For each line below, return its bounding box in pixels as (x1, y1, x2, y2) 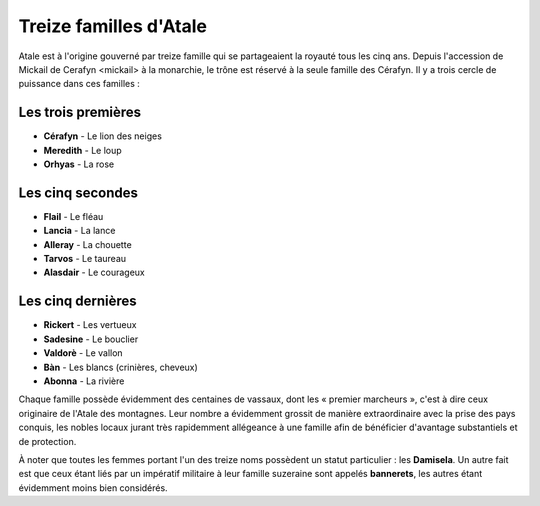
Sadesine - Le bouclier (43, 333, 139, 345)
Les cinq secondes (18, 184, 139, 201)
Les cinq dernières (18, 293, 137, 310)
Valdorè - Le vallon (43, 347, 124, 359)
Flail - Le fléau (43, 210, 104, 222)
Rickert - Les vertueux (43, 319, 137, 331)
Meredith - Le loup (43, 144, 122, 156)
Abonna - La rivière (43, 375, 125, 387)
